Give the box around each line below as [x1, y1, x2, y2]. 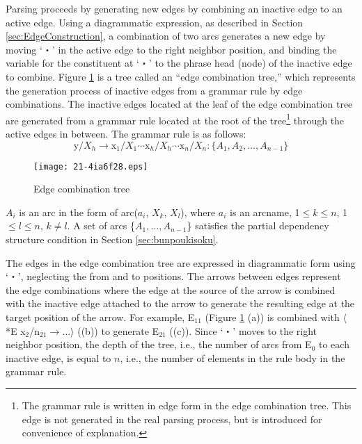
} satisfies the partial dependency [187, 218, 329, 233]
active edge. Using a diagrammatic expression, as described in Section [6, 15, 304, 29]
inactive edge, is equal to [6, 350, 111, 365]
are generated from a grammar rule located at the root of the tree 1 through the [6, 110, 345, 127]
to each [318, 337, 349, 352]
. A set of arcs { [67, 218, 135, 233]
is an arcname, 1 [230, 204, 300, 219]
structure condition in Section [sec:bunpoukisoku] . [6, 232, 219, 247]
